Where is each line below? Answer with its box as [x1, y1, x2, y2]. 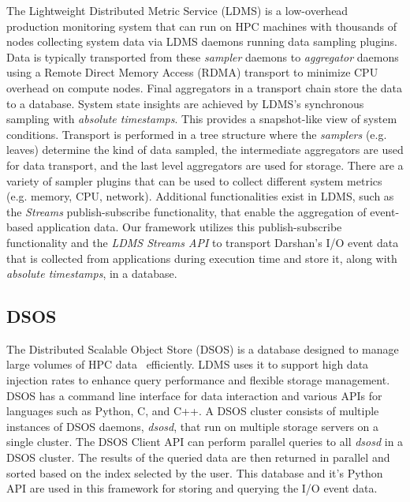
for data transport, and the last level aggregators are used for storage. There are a [6, 156, 404, 173]
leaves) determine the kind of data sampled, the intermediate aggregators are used [6, 141, 404, 158]
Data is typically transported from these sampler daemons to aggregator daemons [6, 48, 399, 65]
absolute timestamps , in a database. [6, 265, 177, 282]
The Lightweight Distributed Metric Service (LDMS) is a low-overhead [6, 2, 348, 18]
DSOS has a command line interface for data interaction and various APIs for [6, 387, 382, 403]
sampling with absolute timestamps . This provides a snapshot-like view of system [6, 111, 397, 127]
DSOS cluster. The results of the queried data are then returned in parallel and [6, 449, 390, 466]
